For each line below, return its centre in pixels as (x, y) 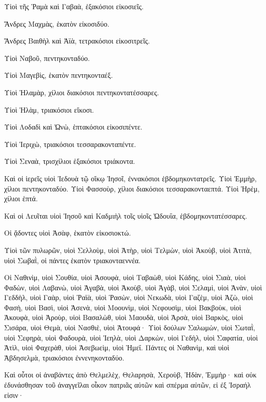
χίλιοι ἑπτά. (21, 198)
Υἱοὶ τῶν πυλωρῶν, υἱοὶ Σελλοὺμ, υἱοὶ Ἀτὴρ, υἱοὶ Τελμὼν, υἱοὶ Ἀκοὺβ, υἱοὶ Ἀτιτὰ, (128, 250)
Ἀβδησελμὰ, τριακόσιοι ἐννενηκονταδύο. (64, 357)
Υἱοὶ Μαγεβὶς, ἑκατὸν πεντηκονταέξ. (59, 75)
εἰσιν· (14, 395)
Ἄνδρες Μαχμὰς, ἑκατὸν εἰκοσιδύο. (57, 23)
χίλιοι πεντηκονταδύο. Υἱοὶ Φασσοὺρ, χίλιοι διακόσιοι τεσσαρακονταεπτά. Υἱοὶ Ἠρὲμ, (132, 188)
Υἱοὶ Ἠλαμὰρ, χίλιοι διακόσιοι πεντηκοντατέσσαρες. (82, 92)
